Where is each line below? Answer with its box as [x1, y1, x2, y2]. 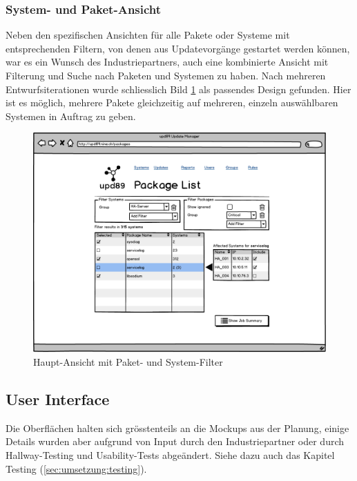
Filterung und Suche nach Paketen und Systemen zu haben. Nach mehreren [6, 68, 326, 82]
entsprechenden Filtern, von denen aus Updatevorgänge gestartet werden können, [6, 41, 350, 55]
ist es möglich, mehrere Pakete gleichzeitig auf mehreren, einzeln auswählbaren [6, 95, 338, 110]
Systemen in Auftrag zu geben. [6, 108, 136, 123]
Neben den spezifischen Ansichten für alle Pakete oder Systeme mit [6, 28, 290, 42]
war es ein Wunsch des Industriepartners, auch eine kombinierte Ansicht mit [6, 55, 329, 69]
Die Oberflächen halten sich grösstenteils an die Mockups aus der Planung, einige [6, 420, 349, 435]
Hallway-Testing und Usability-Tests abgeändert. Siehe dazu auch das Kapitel [6, 447, 335, 462]
